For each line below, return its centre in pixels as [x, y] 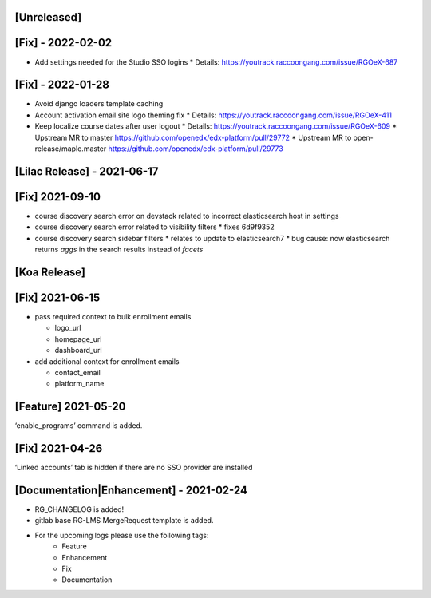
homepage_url [78, 339]
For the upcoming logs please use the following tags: [122, 535]
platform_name [79, 384]
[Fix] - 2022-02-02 [63, 43]
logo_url [68, 328]
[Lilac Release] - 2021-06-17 [87, 171]
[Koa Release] [50, 272]
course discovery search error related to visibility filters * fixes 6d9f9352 [154, 227]
